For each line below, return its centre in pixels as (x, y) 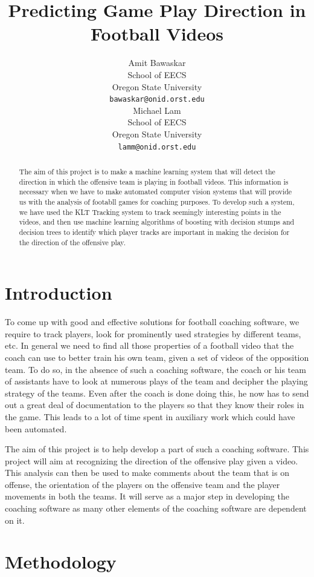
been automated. (36, 428)
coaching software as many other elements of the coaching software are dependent (156, 508)
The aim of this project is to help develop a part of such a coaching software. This (157, 449)
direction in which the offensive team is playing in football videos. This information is (154, 181)
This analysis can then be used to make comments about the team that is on (147, 473)
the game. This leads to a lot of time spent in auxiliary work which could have (150, 416)
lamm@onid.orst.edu (157, 147)
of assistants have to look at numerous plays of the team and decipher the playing (156, 381)
